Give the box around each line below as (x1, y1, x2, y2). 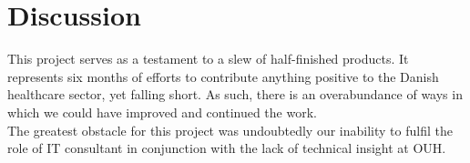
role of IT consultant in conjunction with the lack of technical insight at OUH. (7, 138, 446, 158)
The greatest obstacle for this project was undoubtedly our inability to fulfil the (7, 120, 453, 139)
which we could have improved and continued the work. (7, 102, 317, 121)
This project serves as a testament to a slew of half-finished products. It (7, 49, 409, 68)
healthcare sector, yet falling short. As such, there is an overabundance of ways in (7, 85, 463, 104)
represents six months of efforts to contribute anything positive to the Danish (7, 66, 439, 86)
